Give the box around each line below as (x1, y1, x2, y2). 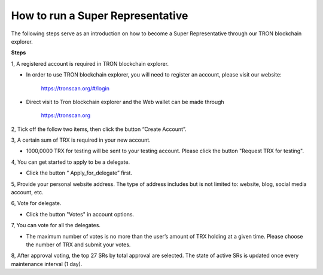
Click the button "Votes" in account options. (26, 210, 135, 218)
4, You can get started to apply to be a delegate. (11, 158, 130, 166)
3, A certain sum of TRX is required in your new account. (11, 136, 151, 143)
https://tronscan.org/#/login (41, 84, 110, 92)
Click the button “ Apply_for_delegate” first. (26, 169, 133, 176)
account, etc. (11, 189, 44, 196)
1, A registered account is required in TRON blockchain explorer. (11, 60, 169, 67)
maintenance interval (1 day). (11, 260, 83, 267)
